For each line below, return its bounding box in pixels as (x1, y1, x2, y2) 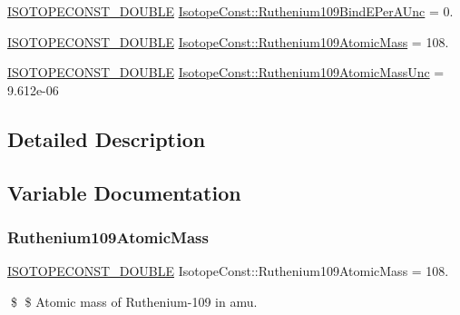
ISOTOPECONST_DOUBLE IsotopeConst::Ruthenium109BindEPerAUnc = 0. (7, 2, 454, 20)
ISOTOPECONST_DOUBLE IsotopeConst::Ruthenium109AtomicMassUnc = (7, 63, 445, 82)
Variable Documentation (7, 178, 241, 206)
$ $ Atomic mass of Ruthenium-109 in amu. (10, 291, 258, 310)
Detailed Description (7, 124, 206, 153)
